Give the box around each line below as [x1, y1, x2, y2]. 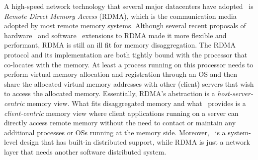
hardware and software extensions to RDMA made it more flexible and [4, 30, 227, 40]
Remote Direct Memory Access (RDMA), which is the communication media [4, 10, 237, 21]
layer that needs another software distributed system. [4, 146, 167, 157]
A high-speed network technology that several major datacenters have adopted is [4, 1, 254, 11]
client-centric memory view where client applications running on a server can [4, 107, 239, 118]
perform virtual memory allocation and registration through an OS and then [4, 69, 238, 79]
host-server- [217, 88, 253, 99]
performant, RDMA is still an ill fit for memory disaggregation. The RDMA [4, 40, 236, 50]
